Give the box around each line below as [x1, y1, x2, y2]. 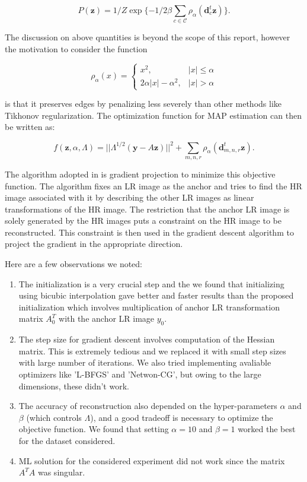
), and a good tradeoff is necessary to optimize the [90, 411, 273, 423]
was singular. [37, 466, 85, 478]
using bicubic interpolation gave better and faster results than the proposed [18, 289, 294, 302]
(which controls [26, 411, 82, 423]
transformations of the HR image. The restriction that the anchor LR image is [5, 202, 290, 215]
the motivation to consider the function [5, 42, 148, 55]
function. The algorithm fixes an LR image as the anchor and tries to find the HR [5, 179, 302, 192]
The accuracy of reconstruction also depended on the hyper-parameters [18, 399, 277, 412]
